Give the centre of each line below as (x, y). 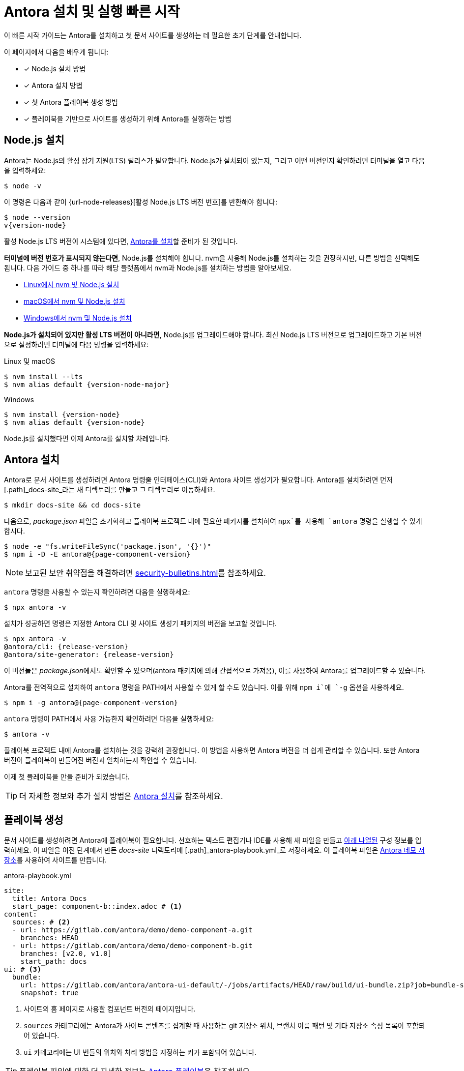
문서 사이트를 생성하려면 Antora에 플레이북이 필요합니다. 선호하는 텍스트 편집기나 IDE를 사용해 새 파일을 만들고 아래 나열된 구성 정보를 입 (213, 840)
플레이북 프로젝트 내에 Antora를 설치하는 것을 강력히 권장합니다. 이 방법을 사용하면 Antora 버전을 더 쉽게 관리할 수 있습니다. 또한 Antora (212, 750)
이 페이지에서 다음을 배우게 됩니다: (56, 52)
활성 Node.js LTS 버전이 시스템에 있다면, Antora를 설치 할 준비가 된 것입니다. (121, 241)
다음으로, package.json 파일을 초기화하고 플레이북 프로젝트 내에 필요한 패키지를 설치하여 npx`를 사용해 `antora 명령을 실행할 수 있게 (213, 521)
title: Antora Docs (49, 899)
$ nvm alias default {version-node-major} (87, 384)
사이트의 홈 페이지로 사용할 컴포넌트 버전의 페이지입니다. (110, 1009)
